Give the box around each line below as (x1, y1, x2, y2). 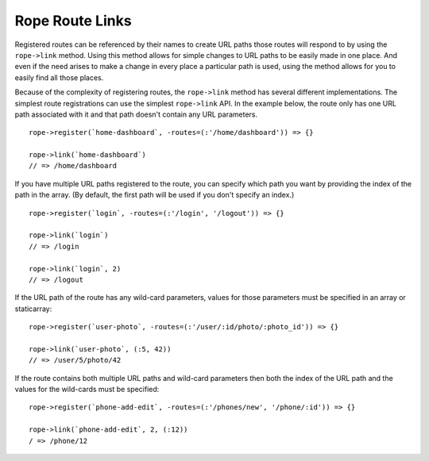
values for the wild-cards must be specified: (14, 385, 160, 394)
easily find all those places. (14, 72, 104, 83)
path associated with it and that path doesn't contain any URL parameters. (14, 109, 258, 119)
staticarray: (14, 304, 52, 313)
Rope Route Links (14, 12, 132, 29)
